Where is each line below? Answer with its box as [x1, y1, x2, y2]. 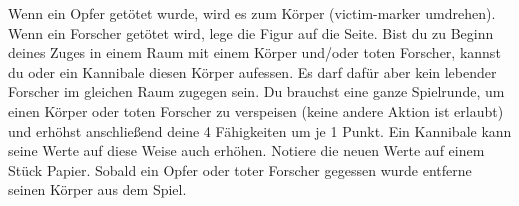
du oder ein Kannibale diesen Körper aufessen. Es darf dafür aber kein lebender [8, 61, 497, 82]
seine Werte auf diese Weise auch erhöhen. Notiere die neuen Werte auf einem [8, 140, 485, 161]
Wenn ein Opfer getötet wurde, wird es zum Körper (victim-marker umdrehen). [8, 3, 496, 23]
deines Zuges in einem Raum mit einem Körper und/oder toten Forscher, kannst [8, 42, 501, 63]
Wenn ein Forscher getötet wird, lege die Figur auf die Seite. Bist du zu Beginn [8, 22, 494, 43]
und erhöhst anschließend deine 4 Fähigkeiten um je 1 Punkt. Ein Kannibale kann [8, 120, 512, 141]
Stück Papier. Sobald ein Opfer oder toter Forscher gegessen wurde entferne [8, 159, 472, 180]
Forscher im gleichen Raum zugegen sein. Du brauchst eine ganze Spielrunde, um [8, 81, 505, 102]
